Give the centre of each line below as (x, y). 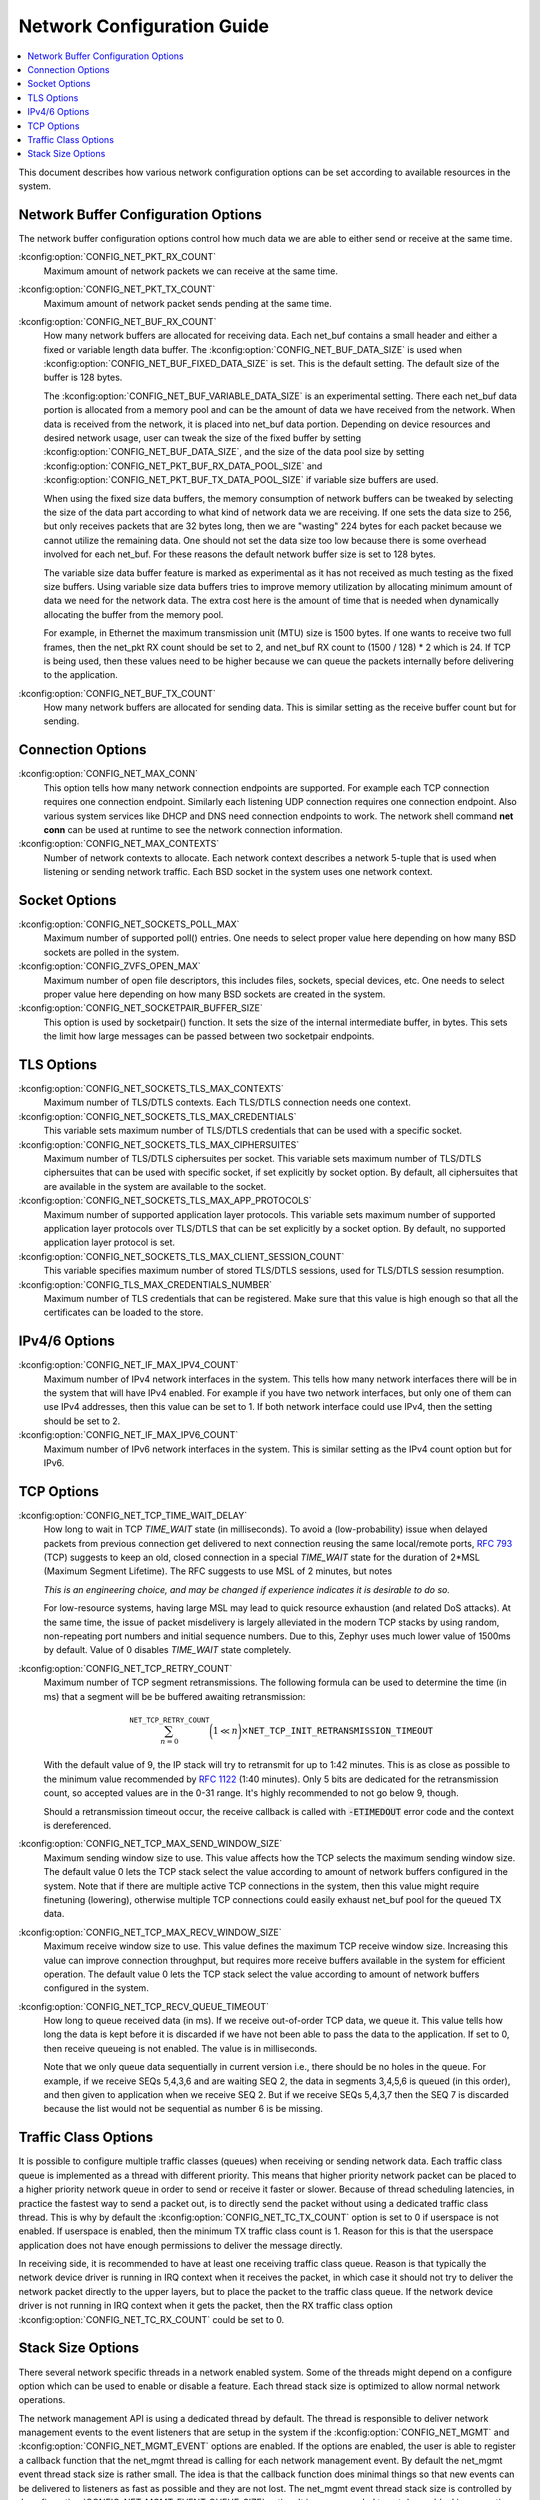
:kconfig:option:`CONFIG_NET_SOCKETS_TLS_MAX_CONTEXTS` (151, 1089)
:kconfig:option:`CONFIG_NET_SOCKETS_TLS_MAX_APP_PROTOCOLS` (165, 1201)
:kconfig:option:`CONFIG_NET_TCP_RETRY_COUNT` (125, 1668)
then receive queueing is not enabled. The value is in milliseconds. (180, 2048)
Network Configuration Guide (144, 26)
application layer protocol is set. (109, 1242)
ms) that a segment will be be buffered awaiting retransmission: (174, 1696)
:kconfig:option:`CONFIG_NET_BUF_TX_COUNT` (117, 693)
